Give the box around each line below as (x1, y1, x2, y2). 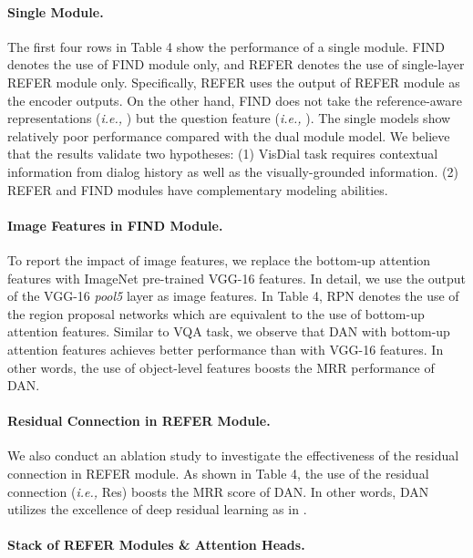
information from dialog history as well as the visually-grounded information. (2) (7, 161, 458, 181)
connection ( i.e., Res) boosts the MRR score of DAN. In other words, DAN (7, 481, 429, 501)
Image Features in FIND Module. (7, 215, 223, 234)
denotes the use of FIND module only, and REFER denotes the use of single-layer (7, 55, 465, 74)
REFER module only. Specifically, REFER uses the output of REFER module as (7, 72, 460, 91)
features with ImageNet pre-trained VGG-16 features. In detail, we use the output (7, 268, 467, 287)
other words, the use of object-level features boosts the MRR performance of (7, 357, 435, 377)
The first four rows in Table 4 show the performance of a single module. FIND (7, 36, 445, 56)
